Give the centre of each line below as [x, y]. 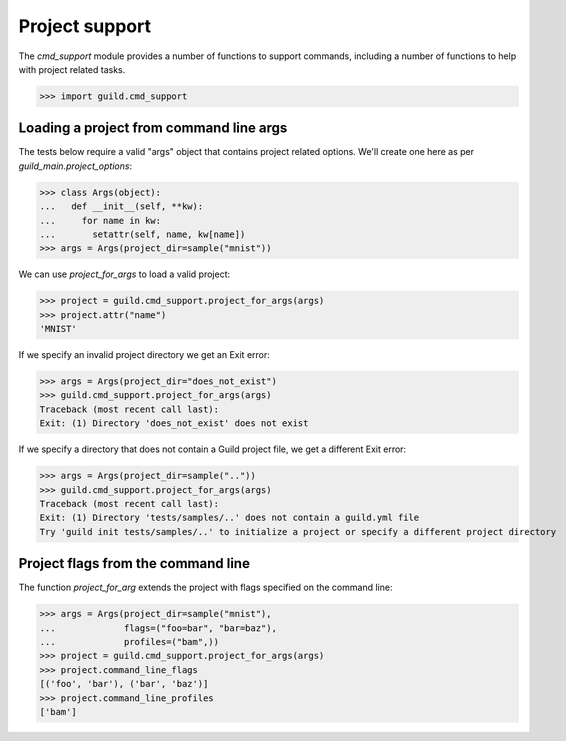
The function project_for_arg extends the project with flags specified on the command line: [205, 587]
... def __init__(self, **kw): [121, 206]
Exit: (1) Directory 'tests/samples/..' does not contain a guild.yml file [229, 518]
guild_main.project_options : [75, 166]
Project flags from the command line [134, 563]
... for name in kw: [100, 220]
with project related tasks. [72, 69]
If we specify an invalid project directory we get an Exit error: [144, 355]
